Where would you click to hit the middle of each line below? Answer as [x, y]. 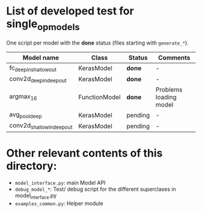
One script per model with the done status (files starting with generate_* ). [98, 43]
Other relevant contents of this [84, 153]
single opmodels [43, 25]
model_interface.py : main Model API [60, 183]
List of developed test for [70, 11]
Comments [174, 57]
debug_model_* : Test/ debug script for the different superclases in [95, 189]
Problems [169, 90]
